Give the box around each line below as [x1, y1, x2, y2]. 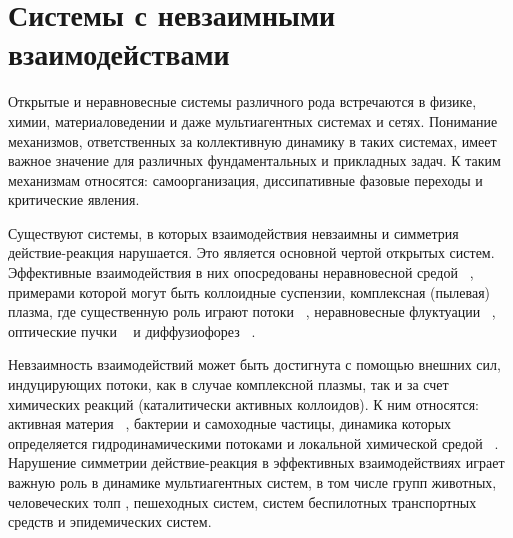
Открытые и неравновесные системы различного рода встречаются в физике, [8, 91, 477, 112]
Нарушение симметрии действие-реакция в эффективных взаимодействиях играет [8, 452, 505, 473]
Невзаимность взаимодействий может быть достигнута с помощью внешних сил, [8, 354, 501, 375]
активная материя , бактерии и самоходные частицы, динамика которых [8, 413, 452, 434]
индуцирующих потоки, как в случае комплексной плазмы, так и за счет [8, 374, 449, 395]
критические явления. [8, 189, 140, 210]
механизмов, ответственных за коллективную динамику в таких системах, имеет [8, 130, 497, 151]
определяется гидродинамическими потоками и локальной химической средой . [8, 432, 499, 453]
